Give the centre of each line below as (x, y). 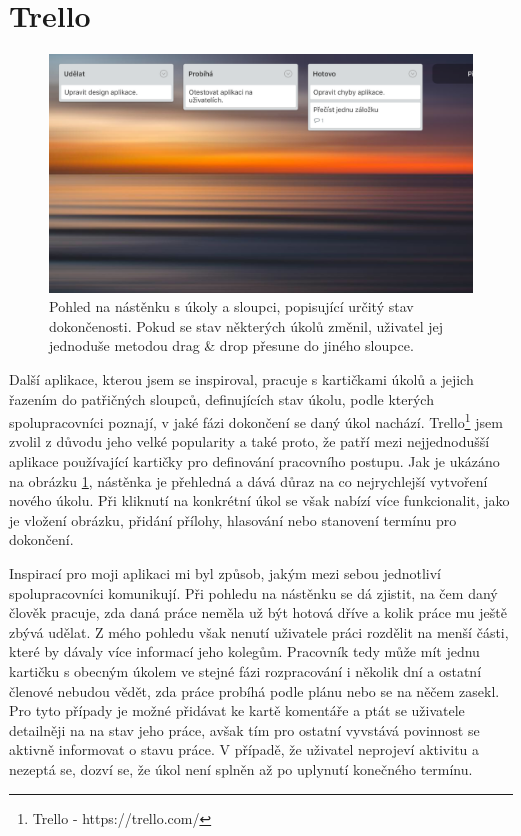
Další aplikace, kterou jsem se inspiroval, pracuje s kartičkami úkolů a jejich (241, 379)
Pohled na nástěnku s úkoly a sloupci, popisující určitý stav (231, 306)
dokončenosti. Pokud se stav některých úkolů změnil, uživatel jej (246, 325)
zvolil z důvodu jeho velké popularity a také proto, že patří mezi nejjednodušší (249, 441)
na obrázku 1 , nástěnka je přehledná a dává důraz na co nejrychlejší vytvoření (248, 480)
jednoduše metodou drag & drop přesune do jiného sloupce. (231, 345)
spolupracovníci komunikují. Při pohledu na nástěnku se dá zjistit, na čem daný (253, 592)
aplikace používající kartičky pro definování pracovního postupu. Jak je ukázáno (254, 461)
